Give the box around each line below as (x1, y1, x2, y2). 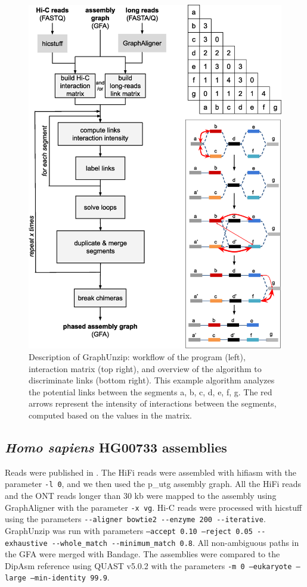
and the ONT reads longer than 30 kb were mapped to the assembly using (5, 489, 277, 501)
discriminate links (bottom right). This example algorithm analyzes (29, 374, 275, 386)
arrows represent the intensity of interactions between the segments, (29, 397, 277, 410)
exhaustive (5, 539, 48, 548)
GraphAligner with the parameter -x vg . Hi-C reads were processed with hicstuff (5, 501, 302, 513)
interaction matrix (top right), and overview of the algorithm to (29, 362, 262, 374)
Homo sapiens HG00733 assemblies (5, 438, 227, 456)
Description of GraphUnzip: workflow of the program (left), (29, 350, 246, 363)
